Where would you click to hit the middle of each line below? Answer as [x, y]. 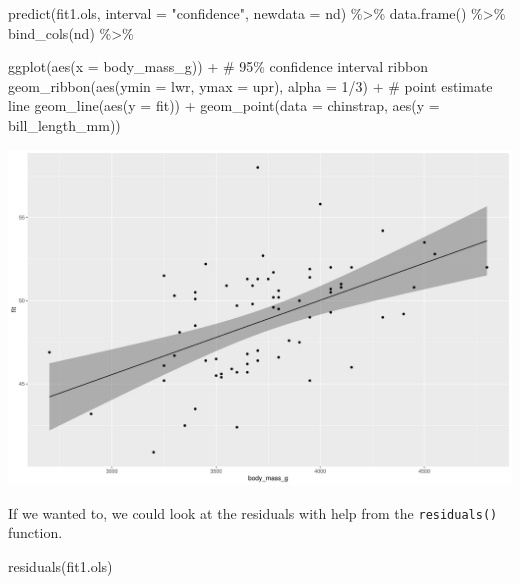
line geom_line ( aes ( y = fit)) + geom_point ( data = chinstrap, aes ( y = [224, 105]
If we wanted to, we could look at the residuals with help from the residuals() [253, 512]
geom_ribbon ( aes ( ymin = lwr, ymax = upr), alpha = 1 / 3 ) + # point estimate [250, 85]
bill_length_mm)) [64, 124]
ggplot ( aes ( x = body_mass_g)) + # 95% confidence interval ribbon [218, 66]
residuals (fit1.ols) [60, 566]
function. [35, 532]
